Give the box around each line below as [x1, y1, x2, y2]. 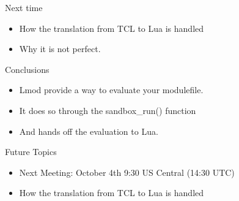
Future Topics [5, 145, 57, 158]
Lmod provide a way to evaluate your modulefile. [19, 83, 204, 96]
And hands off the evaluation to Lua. [19, 124, 158, 137]
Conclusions [5, 63, 50, 75]
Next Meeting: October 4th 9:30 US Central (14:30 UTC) [19, 165, 235, 178]
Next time [5, 1, 43, 13]
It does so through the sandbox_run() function [19, 104, 196, 116]
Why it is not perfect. [19, 42, 101, 55]
